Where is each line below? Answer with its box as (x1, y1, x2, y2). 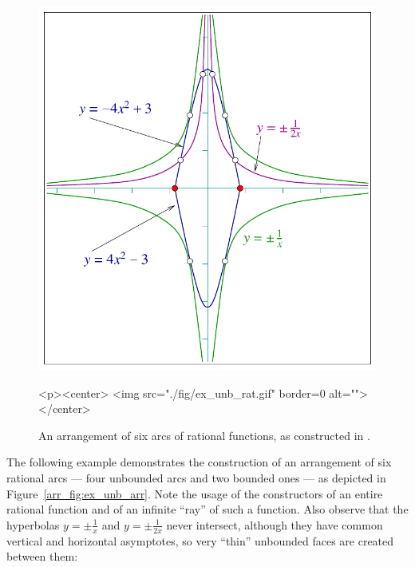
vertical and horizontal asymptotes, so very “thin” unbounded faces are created (6, 532, 394, 549)
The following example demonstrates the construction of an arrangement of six (6, 454, 392, 470)
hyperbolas (6, 516, 60, 533)
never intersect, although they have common (166, 516, 383, 533)
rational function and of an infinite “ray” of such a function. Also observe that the (6, 501, 409, 517)
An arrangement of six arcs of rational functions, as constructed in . (38, 426, 370, 443)
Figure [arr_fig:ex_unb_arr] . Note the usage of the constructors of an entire (6, 485, 383, 502)
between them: (6, 548, 78, 565)
